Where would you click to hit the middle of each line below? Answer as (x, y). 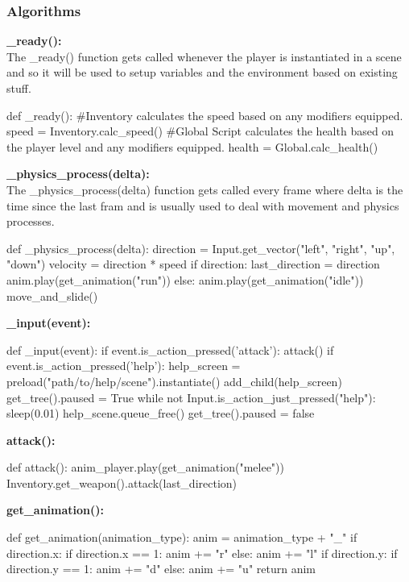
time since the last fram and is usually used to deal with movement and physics (203, 205)
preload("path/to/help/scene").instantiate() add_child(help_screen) (174, 381)
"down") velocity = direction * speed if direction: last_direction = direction (193, 264)
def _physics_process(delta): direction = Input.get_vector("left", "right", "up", (201, 248)
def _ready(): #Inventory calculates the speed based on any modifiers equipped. (205, 115)
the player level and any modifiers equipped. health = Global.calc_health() (192, 146)
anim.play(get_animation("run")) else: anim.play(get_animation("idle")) (185, 279)
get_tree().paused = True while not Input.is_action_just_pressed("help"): (191, 397)
